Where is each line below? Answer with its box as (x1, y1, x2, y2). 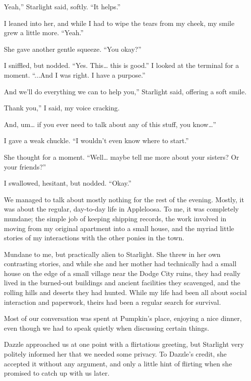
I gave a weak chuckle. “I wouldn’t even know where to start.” (4, 135, 189, 146)
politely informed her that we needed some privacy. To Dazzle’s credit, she (4, 349, 227, 359)
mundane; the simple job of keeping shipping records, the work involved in (4, 213, 227, 223)
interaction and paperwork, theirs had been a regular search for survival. (4, 296, 221, 307)
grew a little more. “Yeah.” (4, 27, 84, 38)
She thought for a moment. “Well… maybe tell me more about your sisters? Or (4, 151, 239, 162)
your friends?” (4, 161, 46, 171)
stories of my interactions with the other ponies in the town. (4, 233, 185, 243)
